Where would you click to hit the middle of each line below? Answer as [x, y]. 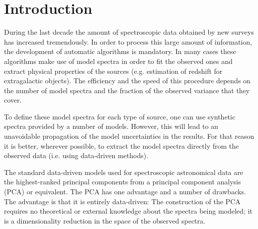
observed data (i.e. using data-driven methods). [76, 155]
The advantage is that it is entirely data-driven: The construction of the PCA [122, 201]
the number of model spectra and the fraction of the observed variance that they [127, 90]
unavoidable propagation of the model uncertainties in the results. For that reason [129, 136]
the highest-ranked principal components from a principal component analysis [123, 182]
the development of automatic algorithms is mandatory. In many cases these [120, 51]
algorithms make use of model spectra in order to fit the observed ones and [118, 61]
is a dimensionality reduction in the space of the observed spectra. [105, 220]
